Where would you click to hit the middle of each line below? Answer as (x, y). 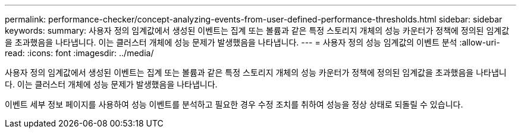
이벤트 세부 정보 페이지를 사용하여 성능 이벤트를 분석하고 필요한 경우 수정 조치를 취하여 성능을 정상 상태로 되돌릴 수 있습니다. (234, 104)
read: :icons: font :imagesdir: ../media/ (79, 53)
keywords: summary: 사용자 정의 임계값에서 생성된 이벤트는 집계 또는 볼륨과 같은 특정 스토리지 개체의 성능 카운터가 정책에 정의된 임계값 (257, 30)
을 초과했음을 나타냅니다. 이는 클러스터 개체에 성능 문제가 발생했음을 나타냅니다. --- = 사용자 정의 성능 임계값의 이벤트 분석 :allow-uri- (252, 42)
